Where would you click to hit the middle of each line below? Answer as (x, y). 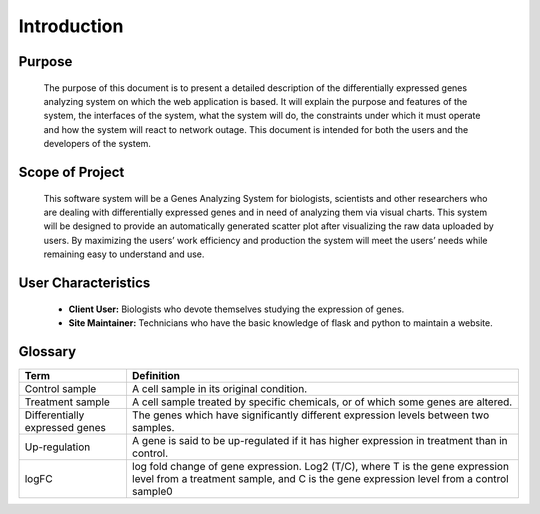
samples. (153, 427)
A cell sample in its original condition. (219, 388)
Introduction (71, 26)
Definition (155, 375)
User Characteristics (84, 282)
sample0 (152, 491)
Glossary (47, 351)
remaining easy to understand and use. (124, 254)
